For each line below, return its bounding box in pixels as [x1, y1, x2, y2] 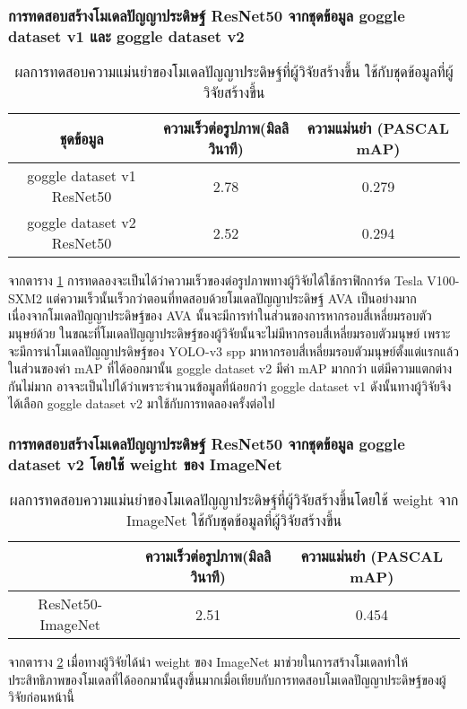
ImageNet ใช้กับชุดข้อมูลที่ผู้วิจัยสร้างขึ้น [125, 510, 342, 531]
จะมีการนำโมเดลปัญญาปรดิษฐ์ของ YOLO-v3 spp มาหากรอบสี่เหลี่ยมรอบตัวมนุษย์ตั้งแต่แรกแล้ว [8, 341, 459, 360]
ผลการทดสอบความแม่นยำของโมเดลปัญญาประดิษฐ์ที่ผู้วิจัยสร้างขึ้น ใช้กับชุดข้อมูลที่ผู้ [14, 61, 454, 83]
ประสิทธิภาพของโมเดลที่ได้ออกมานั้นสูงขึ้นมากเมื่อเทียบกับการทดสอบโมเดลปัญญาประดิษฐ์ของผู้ [8, 670, 446, 688]
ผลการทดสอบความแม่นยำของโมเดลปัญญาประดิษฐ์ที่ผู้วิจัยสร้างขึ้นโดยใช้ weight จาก [9, 489, 459, 511]
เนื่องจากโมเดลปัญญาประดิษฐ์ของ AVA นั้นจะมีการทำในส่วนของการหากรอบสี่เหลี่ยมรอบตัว [8, 306, 432, 325]
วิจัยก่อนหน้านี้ [8, 687, 74, 706]
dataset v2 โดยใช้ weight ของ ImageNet [8, 452, 282, 475]
